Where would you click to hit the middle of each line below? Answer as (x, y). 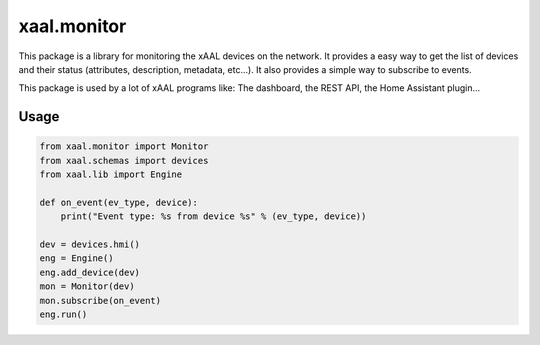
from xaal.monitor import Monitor (124, 146)
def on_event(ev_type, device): (119, 202)
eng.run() (63, 314)
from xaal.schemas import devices (124, 160)
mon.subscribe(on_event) (100, 300)
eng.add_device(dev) (89, 272)
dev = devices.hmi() (89, 244)
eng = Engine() (76, 258)
